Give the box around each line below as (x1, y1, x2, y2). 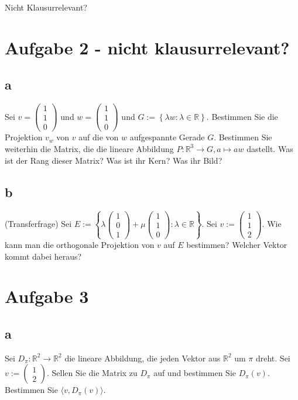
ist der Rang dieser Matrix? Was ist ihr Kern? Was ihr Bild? (5, 154, 222, 166)
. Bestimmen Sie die (206, 110, 278, 122)
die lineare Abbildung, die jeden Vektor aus (64, 351, 221, 364)
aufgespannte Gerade (129, 131, 205, 143)
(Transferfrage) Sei (5, 218, 72, 230)
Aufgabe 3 (5, 284, 89, 308)
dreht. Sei (255, 351, 290, 364)
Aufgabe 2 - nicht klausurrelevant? (5, 35, 290, 59)
